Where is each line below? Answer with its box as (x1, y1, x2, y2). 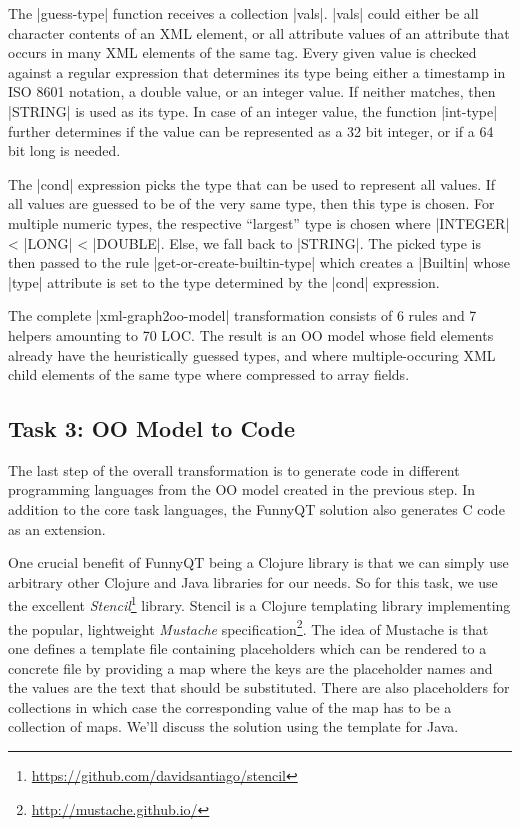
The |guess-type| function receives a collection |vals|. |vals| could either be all (8, 3, 479, 23)
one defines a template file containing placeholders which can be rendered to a (8, 637, 487, 658)
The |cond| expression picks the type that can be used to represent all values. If (8, 173, 496, 194)
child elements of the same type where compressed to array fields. (8, 364, 410, 385)
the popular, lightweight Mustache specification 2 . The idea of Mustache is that (8, 615, 489, 639)
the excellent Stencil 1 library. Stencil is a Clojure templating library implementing (8, 592, 511, 616)
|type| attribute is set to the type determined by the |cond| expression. (8, 271, 440, 292)
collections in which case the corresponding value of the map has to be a (8, 696, 452, 717)
